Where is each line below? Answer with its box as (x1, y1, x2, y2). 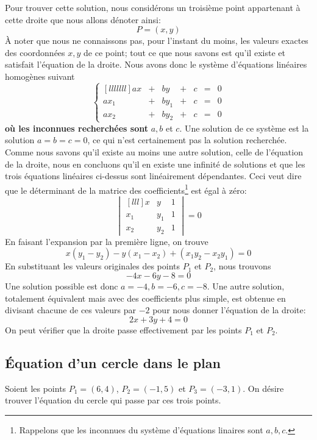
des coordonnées (5, 46, 65, 59)
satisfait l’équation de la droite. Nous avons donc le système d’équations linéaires (5, 58, 307, 71)
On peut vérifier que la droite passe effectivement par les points (5, 323, 242, 336)
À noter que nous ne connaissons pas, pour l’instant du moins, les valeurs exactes (5, 34, 308, 47)
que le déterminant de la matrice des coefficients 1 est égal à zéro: (5, 182, 247, 196)
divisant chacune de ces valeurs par (5, 303, 136, 316)
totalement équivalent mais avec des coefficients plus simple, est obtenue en (5, 291, 286, 304)
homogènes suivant (5, 69, 75, 82)
